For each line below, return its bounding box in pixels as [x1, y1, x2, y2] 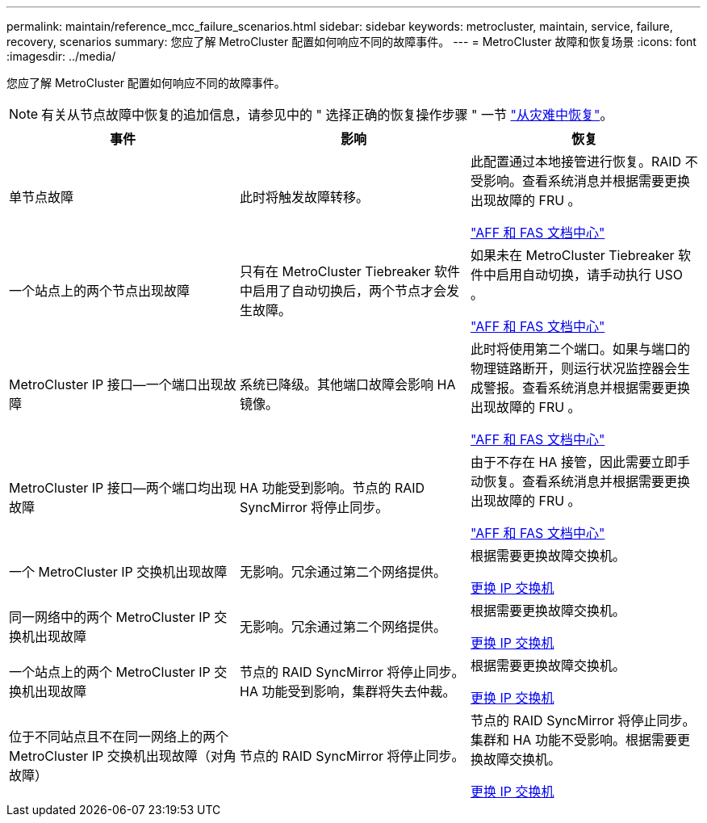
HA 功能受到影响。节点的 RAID [239, 480, 425, 496]
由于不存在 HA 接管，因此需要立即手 [470, 454, 690, 470]
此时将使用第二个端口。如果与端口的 [470, 341, 690, 357]
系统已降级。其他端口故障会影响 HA [239, 376, 456, 393]
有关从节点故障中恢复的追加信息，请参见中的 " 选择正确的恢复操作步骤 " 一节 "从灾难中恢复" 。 [41, 107, 613, 123]
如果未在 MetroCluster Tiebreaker [470, 247, 675, 263]
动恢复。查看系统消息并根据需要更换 [470, 473, 690, 489]
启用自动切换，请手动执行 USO [496, 267, 683, 283]
